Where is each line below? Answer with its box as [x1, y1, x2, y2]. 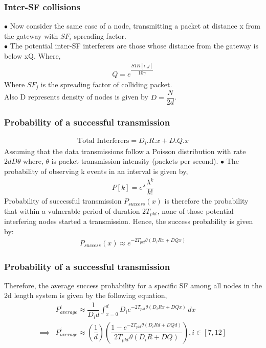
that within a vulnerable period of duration [4, 205, 140, 216]
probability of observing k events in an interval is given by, [4, 166, 188, 177]
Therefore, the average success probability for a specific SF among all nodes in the [4, 280, 262, 290]
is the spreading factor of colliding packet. [40, 79, 172, 89]
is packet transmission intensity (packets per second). [51, 156, 218, 166]
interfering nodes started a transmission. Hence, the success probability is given [4, 216, 253, 227]
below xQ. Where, [4, 51, 61, 61]
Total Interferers [77, 137, 129, 145]
